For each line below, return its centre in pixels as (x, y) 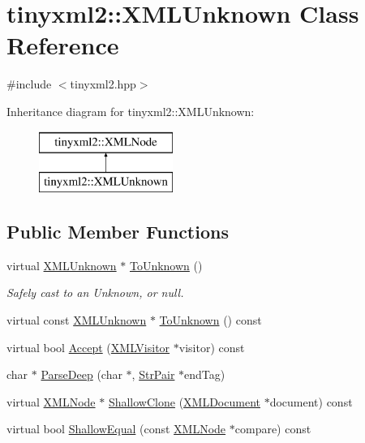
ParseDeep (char (82, 374)
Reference (63, 45)
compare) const (273, 429)
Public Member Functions (118, 232)
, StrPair (153, 374)
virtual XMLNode (51, 401)
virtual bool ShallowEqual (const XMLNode (116, 429)
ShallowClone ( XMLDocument (184, 401)
